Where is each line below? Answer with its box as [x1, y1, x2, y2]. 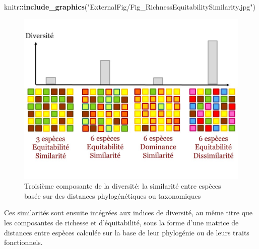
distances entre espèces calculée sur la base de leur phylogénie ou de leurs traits [4, 227, 249, 237]
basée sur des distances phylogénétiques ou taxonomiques [24, 190, 201, 201]
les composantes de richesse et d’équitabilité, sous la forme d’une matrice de [4, 217, 239, 227]
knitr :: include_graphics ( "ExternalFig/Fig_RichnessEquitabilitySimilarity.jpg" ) [4, 2, 256, 12]
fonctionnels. [4, 237, 43, 247]
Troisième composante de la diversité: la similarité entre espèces [24, 181, 221, 191]
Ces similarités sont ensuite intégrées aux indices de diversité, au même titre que [4, 207, 253, 218]
